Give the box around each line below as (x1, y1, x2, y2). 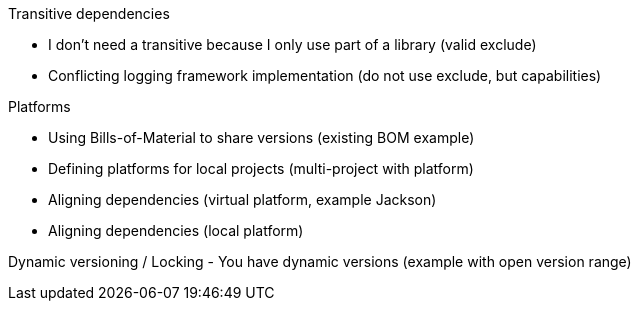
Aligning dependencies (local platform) (48, 222, 304, 239)
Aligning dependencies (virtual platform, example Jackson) (48, 191, 437, 208)
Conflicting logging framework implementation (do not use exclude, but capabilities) (48, 67, 602, 84)
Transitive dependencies (8, 5, 170, 22)
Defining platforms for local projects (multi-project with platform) (48, 160, 474, 177)
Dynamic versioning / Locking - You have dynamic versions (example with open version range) (8, 253, 632, 270)
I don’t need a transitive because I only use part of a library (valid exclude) (48, 36, 537, 53)
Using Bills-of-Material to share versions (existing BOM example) (48, 129, 475, 146)
